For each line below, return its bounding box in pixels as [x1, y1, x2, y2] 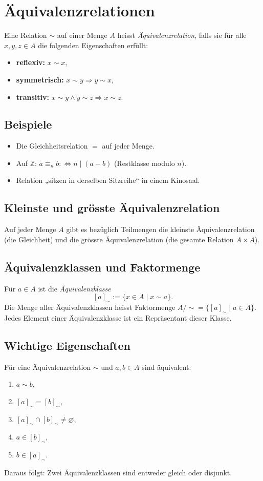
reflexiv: [16, 57, 46, 68]
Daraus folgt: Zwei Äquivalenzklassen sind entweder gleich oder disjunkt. [4, 467, 232, 478]
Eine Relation [4, 30, 47, 40]
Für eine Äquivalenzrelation [4, 361, 91, 372]
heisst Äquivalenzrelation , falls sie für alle [117, 30, 247, 40]
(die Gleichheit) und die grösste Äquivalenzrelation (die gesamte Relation [4, 234, 234, 244]
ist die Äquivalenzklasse [38, 283, 111, 294]
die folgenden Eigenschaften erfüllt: [38, 39, 148, 50]
